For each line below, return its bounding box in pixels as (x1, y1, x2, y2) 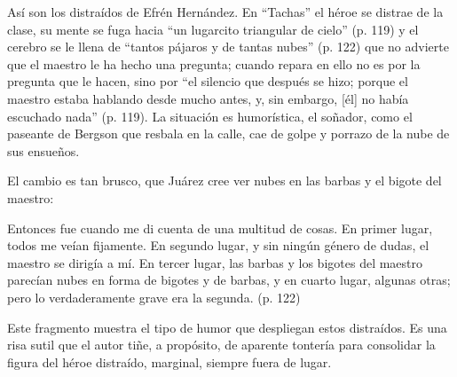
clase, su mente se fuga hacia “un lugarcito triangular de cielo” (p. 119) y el (7, 20, 419, 38)
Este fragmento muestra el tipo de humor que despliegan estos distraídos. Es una (7, 318, 447, 336)
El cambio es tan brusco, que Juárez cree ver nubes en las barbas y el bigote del (7, 171, 442, 190)
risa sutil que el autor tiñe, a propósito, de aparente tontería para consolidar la (7, 335, 436, 354)
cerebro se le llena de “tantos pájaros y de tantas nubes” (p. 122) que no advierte (7, 37, 449, 56)
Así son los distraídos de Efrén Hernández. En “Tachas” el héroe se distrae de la (7, 3, 444, 20)
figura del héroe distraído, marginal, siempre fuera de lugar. (7, 352, 332, 371)
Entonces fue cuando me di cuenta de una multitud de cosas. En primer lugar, (7, 218, 433, 237)
